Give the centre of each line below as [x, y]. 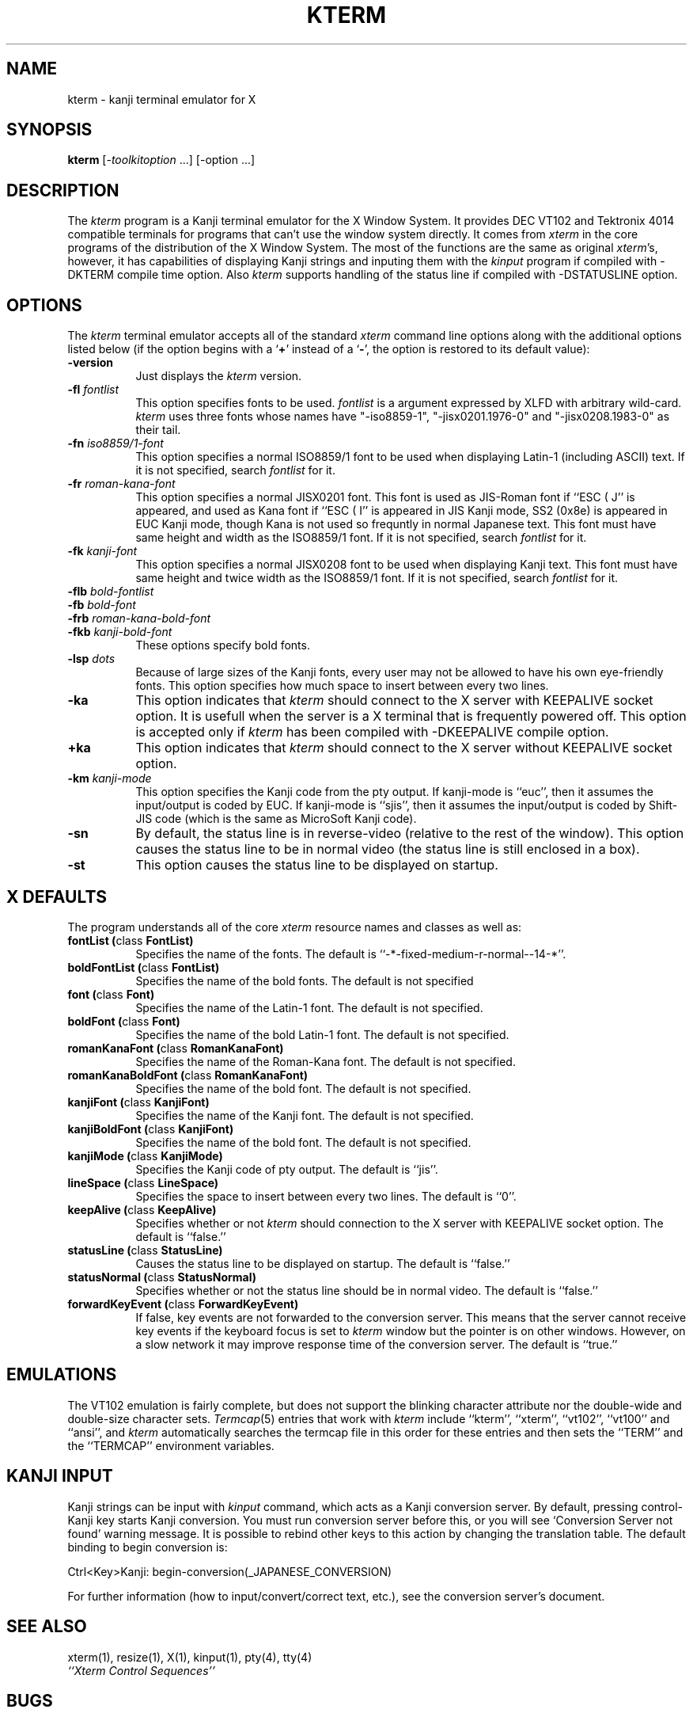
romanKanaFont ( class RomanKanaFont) [176, 1048]
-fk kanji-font [102, 551]
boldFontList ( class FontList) [144, 967]
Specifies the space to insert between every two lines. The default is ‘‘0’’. [326, 1196]
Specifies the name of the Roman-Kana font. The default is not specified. [326, 1061]
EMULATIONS [62, 1375]
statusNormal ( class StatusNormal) [162, 1277]
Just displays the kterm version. [219, 376]
